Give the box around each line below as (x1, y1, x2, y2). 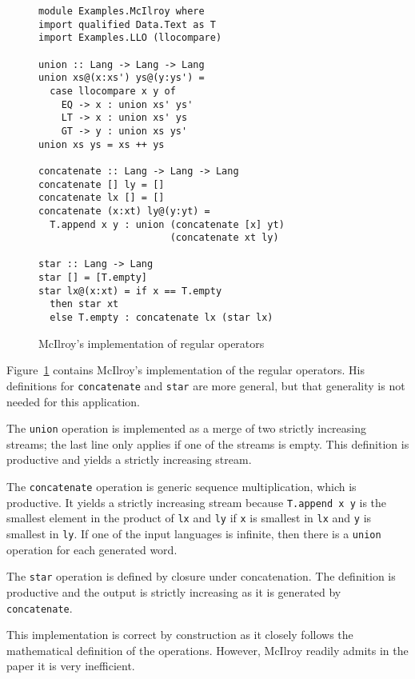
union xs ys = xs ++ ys (38, 138, 165, 150)
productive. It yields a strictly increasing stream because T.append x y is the (6, 493, 387, 510)
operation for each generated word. (6, 541, 178, 557)
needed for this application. (6, 393, 140, 409)
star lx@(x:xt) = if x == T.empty (38, 285, 222, 297)
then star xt (50, 298, 119, 310)
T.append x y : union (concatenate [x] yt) (50, 218, 285, 230)
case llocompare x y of (50, 85, 176, 97)
